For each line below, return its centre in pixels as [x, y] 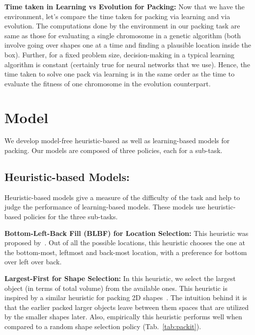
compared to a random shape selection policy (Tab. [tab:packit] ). [103, 326]
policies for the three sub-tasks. [71, 217]
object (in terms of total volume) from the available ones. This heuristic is [116, 288]
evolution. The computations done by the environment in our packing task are [122, 26]
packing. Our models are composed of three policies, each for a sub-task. [113, 150]
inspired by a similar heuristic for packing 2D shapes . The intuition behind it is [126, 297]
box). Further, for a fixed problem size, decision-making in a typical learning [120, 54]
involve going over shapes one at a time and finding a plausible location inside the [128, 45]
